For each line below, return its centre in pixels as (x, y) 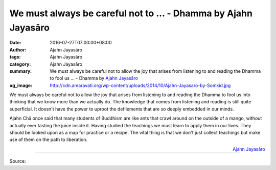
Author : (18, 50)
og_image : (21, 85)
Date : (15, 43)
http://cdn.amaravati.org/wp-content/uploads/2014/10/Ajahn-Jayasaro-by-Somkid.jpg (140, 85)
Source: (18, 161)
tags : (15, 57)
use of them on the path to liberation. (49, 139)
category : (20, 64)
